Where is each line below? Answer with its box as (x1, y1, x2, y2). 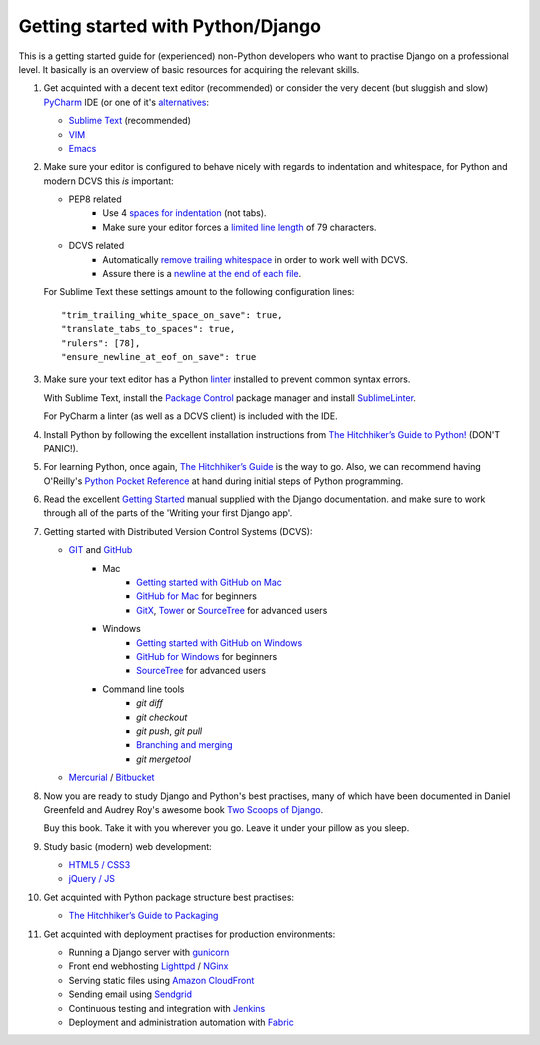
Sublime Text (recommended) (68, 115, 192, 127)
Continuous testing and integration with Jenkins (68, 1002, 266, 1014)
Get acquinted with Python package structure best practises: (43, 891, 295, 903)
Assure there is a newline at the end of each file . (102, 268, 302, 280)
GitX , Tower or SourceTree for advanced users (136, 604, 328, 616)
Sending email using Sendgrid (68, 988, 192, 1000)
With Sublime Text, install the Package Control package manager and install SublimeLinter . (43, 391, 417, 404)
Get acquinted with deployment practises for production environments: (43, 928, 336, 940)
